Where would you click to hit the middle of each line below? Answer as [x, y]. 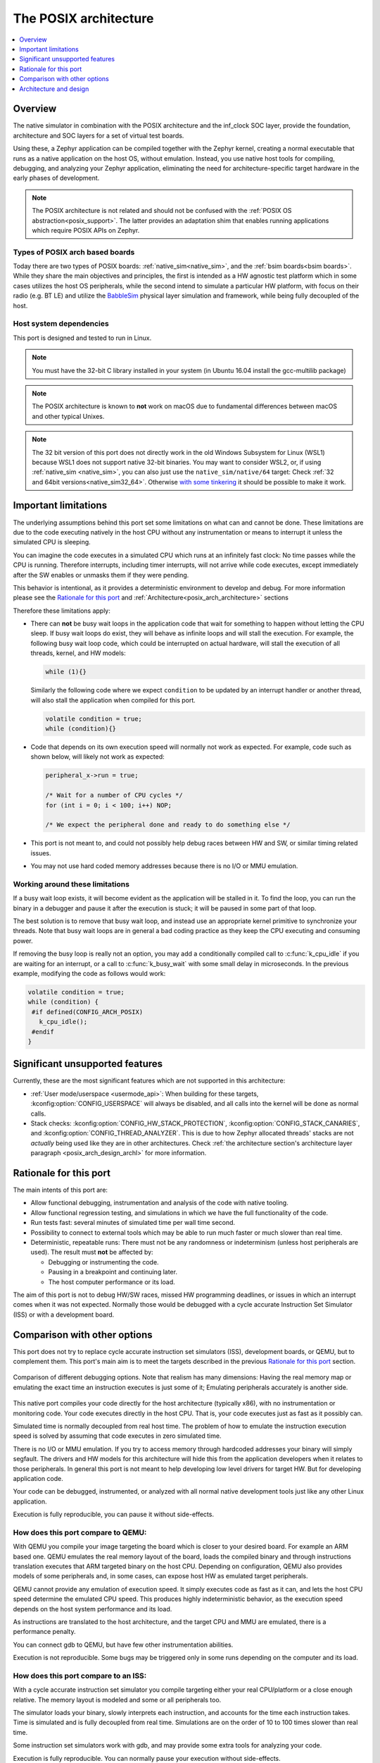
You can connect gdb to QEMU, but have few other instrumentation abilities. [123, 1645]
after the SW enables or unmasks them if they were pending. [101, 575]
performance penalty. [44, 1632]
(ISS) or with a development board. [64, 1314]
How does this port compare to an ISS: [80, 1676]
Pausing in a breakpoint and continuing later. [113, 1272]
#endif [43, 1032]
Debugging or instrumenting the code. [103, 1262]
